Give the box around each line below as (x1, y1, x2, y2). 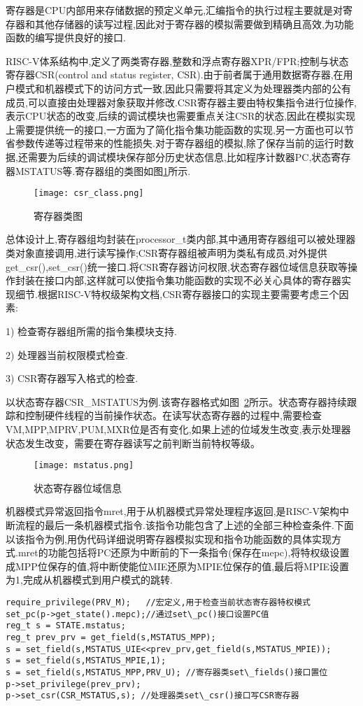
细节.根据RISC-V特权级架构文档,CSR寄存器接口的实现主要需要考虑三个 (15, 286, 339, 301)
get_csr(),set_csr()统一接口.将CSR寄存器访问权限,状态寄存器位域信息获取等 (6, 259, 348, 274)
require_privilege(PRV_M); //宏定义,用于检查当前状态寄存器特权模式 (6, 597, 311, 607)
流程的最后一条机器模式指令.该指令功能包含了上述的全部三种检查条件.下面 (15, 517, 354, 532)
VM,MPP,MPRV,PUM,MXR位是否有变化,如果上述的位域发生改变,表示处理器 (6, 421, 351, 436)
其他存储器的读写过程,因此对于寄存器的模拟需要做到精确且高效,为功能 (34, 16, 354, 31)
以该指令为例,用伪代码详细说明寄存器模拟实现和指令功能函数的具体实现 (6, 531, 332, 546)
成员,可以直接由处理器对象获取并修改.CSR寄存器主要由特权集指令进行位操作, (6, 94, 357, 109)
